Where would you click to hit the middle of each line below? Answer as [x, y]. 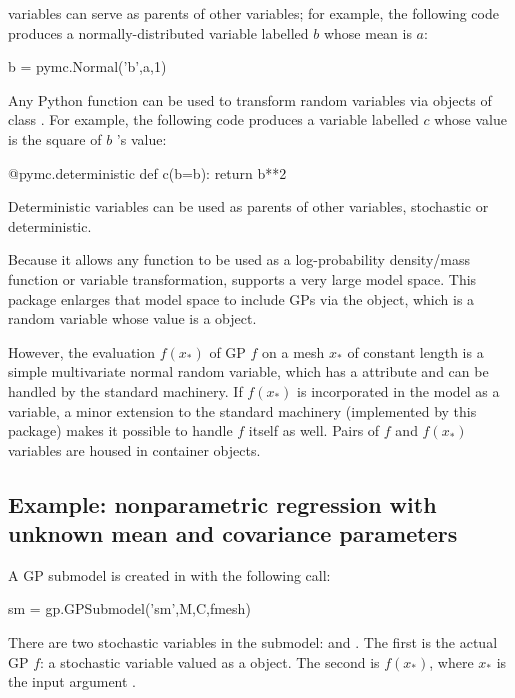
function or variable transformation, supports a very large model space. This [242, 278]
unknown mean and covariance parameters [233, 533]
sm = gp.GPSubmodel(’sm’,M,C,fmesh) [129, 608]
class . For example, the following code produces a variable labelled [213, 119]
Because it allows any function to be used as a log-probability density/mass [239, 259]
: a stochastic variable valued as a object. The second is [210, 661]
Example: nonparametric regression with [222, 503]
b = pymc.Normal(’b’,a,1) [87, 66]
